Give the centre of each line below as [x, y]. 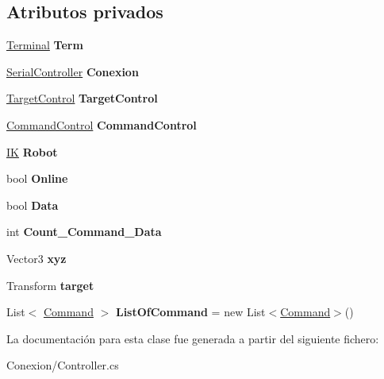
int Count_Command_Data [84, 232]
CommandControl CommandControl [102, 124]
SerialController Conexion [73, 71]
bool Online [37, 178]
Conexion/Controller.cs [63, 365]
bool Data [33, 205]
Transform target [50, 285]
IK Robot [32, 151]
